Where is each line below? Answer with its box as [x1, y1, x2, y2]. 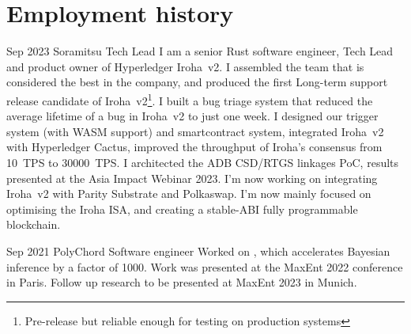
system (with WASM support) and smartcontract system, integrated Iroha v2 [6, 123, 384, 139]
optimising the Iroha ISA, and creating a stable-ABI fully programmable [6, 200, 358, 217]
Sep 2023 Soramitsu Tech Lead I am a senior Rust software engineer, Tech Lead [6, 43, 394, 59]
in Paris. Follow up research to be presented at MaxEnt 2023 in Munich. [6, 274, 357, 290]
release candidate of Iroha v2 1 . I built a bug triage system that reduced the [6, 89, 373, 108]
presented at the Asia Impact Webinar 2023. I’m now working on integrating [6, 169, 378, 186]
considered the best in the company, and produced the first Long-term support [6, 74, 388, 90]
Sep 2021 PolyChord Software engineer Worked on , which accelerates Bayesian [6, 242, 390, 259]
